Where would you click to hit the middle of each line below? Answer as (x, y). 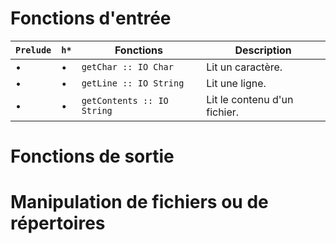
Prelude (33, 50)
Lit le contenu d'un (250, 99)
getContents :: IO (125, 100)
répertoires (58, 223)
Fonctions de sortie (92, 156)
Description (263, 50)
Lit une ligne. (236, 83)
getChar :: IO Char (127, 66)
